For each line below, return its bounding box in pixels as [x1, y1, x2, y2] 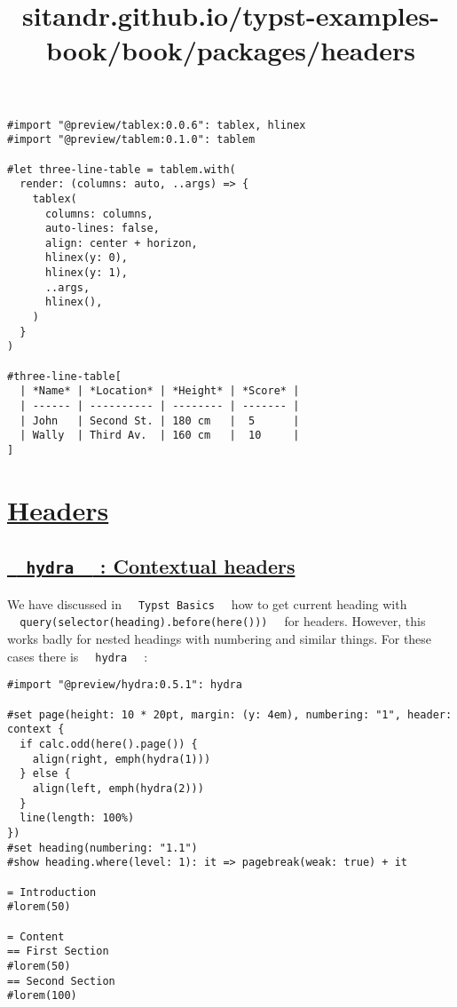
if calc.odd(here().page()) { [20, 738, 198, 750]
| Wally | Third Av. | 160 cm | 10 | [20, 429, 300, 442]
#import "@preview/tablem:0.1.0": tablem [7, 133, 256, 147]
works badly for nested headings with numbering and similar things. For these [7, 630, 432, 648]
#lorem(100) [7, 989, 77, 1003]
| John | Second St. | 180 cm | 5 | [20, 414, 300, 427]
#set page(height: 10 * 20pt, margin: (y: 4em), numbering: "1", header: [7, 708, 453, 721]
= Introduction [7, 885, 97, 899]
